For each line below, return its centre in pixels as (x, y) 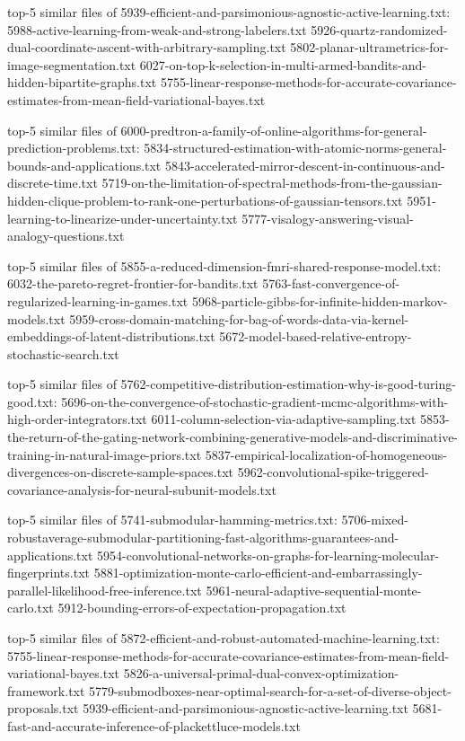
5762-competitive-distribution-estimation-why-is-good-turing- (288, 384)
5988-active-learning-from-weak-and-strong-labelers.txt (157, 29)
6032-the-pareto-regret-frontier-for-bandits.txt (133, 283)
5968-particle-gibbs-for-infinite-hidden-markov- (320, 300)
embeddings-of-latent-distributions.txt (111, 336)
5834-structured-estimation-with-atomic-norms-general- (295, 148)
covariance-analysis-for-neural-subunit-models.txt (142, 489)
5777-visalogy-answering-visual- (328, 218)
